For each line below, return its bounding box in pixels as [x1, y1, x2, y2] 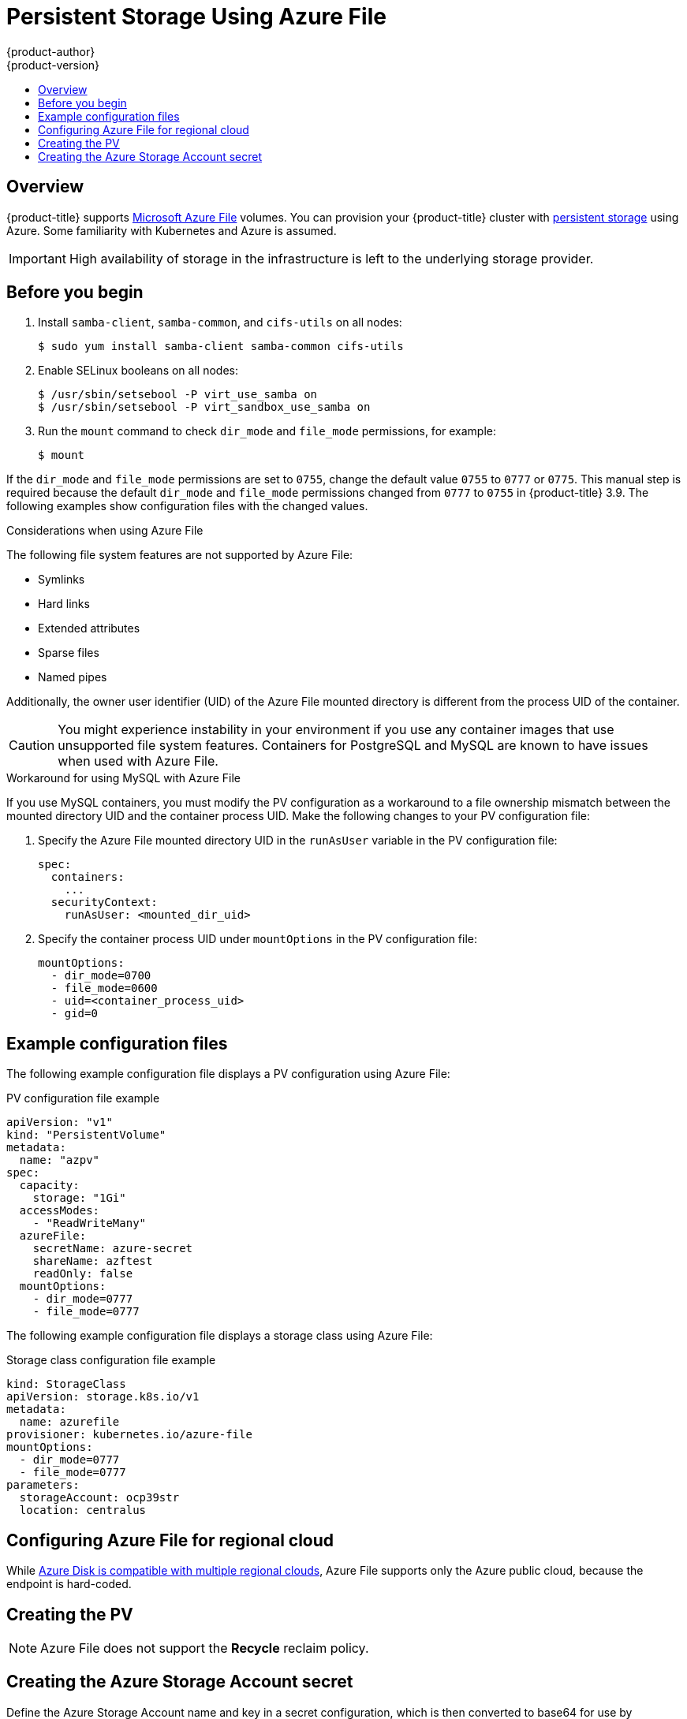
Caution [9, 737, 55, 754]
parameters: [6, 1478, 80, 1492]
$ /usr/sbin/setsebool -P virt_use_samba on [38, 388, 318, 401]
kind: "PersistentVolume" [6, 1128, 166, 1142]
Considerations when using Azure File [6, 524, 203, 538]
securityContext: [50, 896, 158, 909]
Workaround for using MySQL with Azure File [6, 771, 241, 785]
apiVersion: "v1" [6, 1116, 113, 1129]
